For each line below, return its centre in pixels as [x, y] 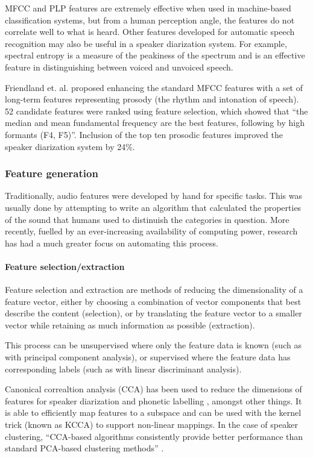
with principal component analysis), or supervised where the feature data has [148, 357]
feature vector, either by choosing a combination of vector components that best [153, 301]
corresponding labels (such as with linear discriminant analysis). [123, 369]
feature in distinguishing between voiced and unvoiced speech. [119, 67]
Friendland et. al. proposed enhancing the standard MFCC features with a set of [154, 87]
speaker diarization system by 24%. [70, 146]
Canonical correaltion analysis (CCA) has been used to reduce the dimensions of [153, 389]
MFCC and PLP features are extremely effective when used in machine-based [148, 8]
